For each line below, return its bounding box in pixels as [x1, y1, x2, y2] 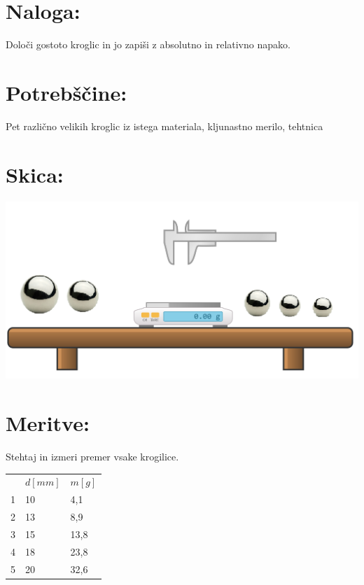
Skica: [6, 160, 64, 188]
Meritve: [6, 409, 90, 437]
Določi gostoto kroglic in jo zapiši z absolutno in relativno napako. [6, 37, 290, 52]
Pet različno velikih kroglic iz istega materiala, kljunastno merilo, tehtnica [6, 118, 323, 133]
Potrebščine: [6, 78, 127, 106]
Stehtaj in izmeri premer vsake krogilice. [6, 449, 179, 463]
